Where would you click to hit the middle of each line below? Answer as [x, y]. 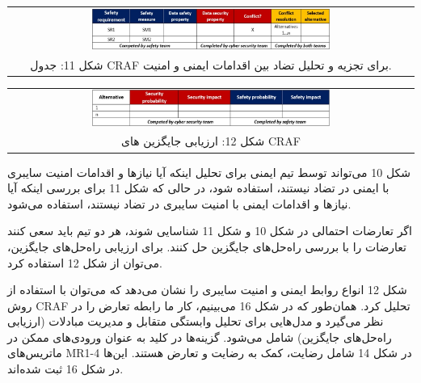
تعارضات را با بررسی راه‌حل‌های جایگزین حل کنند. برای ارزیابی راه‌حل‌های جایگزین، [207, 246]
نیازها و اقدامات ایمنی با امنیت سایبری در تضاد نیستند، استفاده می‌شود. [179, 203]
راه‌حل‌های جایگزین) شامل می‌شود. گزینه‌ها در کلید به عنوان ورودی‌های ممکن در [200, 337]
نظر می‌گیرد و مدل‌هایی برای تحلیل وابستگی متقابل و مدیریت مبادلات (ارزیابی [196, 321]
